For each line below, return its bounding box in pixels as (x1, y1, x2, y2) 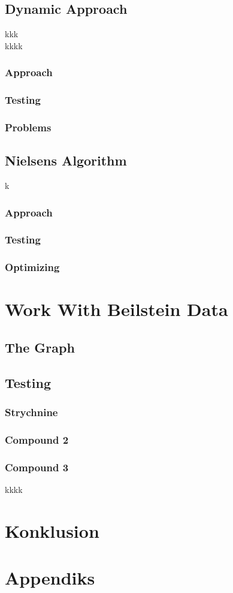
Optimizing (5, 260, 60, 275)
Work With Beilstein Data (5, 297, 228, 321)
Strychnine (5, 405, 58, 420)
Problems (5, 120, 52, 134)
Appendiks (5, 565, 95, 590)
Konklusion (5, 518, 99, 543)
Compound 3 (5, 459, 69, 474)
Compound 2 (5, 432, 69, 447)
